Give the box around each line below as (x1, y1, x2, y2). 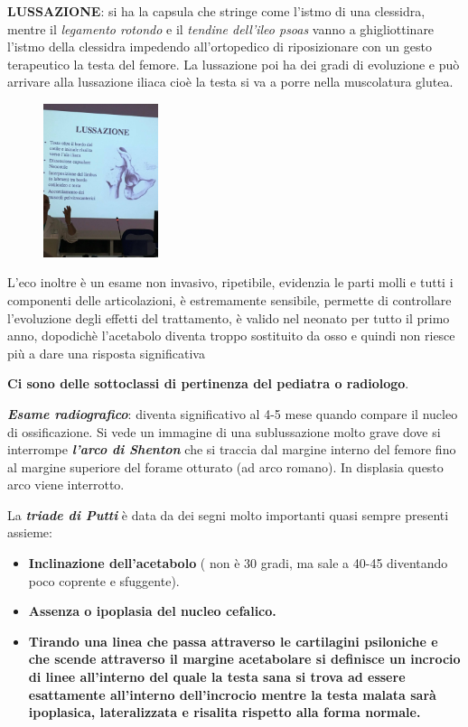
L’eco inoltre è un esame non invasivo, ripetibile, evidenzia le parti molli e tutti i (7, 273, 454, 292)
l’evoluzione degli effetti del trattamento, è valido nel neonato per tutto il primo (7, 308, 450, 327)
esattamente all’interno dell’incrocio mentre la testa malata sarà (28, 685, 436, 704)
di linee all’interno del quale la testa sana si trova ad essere (28, 667, 406, 686)
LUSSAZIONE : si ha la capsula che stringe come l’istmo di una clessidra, (7, 2, 426, 20)
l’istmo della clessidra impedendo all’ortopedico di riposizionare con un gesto (7, 37, 432, 56)
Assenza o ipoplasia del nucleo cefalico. (28, 601, 276, 620)
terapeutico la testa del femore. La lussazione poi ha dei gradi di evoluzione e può (7, 54, 460, 73)
